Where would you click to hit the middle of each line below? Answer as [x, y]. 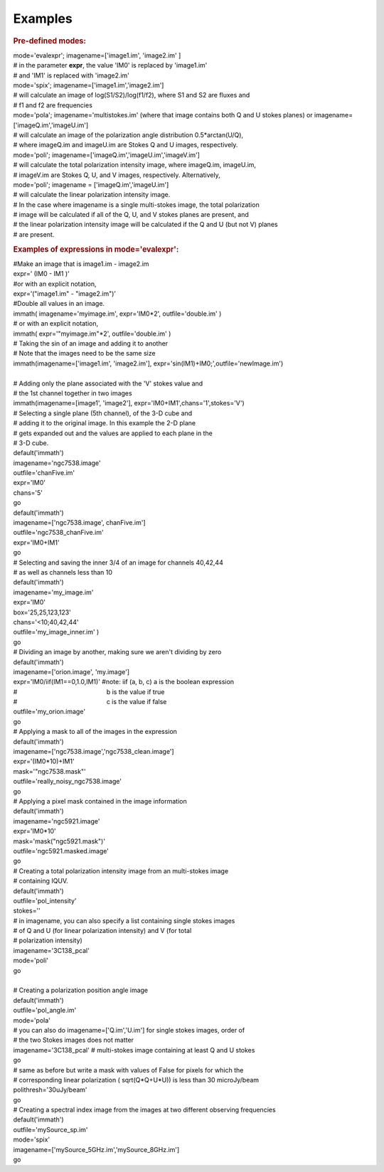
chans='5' [28, 492]
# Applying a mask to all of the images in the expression [95, 732]
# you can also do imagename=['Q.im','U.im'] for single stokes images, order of [129, 1030]
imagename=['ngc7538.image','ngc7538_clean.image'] [94, 752]
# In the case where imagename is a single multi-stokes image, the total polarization [136, 204]
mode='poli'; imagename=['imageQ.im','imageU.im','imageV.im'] [107, 155]
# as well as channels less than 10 [63, 572]
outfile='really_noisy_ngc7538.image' [68, 782]
